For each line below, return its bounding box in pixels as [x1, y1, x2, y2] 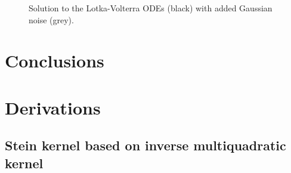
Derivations [5, 95, 101, 119]
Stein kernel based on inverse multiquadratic [5, 136, 286, 155]
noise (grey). [29, 13, 74, 26]
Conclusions [5, 48, 104, 73]
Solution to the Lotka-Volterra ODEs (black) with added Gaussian [29, 2, 273, 14]
